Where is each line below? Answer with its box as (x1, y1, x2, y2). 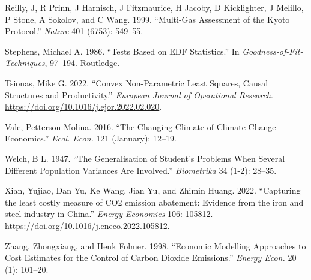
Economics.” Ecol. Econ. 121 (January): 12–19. (5, 132, 177, 144)
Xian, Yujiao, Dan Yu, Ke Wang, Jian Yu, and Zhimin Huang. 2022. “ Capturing (5, 184, 301, 197)
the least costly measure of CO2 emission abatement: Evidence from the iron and (5, 195, 304, 208)
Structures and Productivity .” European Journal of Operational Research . (5, 88, 273, 101)
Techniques (5, 56, 45, 69)
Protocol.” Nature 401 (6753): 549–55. (5, 25, 143, 37)
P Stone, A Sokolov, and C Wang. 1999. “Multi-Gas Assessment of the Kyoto (5, 13, 290, 25)
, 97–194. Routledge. (44, 56, 120, 69)
